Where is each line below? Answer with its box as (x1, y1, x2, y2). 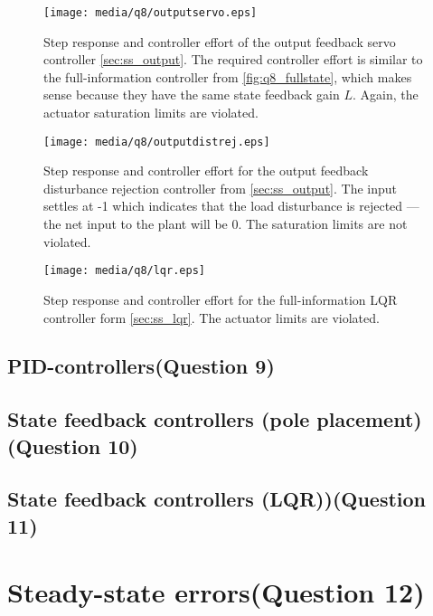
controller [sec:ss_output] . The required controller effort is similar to (43, 50, 423, 69)
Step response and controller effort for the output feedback (43, 161, 369, 180)
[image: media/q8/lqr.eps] (43, 264, 205, 278)
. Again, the (352, 85, 419, 104)
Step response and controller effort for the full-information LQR (43, 289, 398, 308)
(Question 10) (7, 431, 138, 460)
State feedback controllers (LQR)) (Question (7, 485, 427, 513)
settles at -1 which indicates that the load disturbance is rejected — (43, 196, 419, 215)
